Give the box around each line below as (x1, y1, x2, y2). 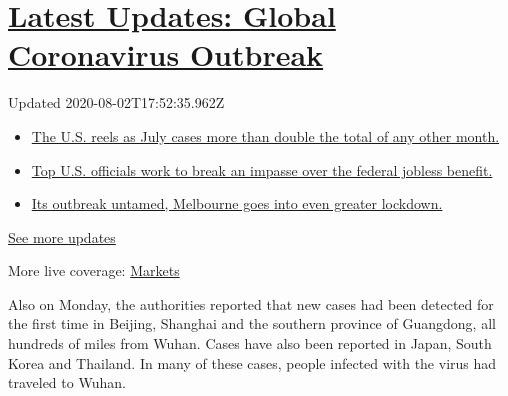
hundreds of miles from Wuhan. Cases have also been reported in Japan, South (8, 333, 492, 354)
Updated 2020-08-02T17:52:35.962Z (8, 92, 225, 113)
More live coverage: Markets (8, 260, 180, 281)
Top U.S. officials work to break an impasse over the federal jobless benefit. (31, 159, 493, 180)
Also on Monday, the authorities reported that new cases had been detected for (8, 293, 494, 314)
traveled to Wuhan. (8, 372, 126, 393)
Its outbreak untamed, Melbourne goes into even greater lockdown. (31, 193, 443, 214)
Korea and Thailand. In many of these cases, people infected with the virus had (8, 352, 497, 373)
